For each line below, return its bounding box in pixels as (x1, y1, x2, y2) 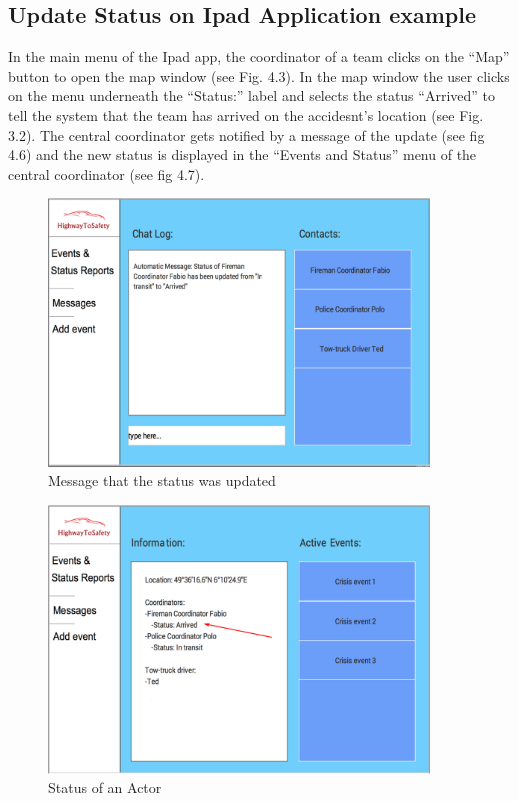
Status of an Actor (48, 777, 162, 798)
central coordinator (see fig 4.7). (8, 163, 205, 184)
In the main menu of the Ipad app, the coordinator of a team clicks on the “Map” (8, 46, 510, 67)
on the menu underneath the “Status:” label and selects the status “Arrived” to (8, 85, 495, 106)
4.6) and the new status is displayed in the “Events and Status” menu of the (8, 144, 477, 165)
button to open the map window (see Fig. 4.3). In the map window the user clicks (8, 65, 510, 86)
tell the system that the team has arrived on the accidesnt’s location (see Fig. (8, 104, 484, 125)
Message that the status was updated (48, 470, 276, 491)
